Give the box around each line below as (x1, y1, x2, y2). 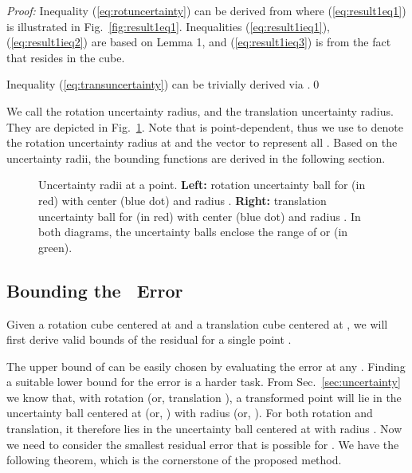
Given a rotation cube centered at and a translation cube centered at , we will (6, 315, 388, 332)
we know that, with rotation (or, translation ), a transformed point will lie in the (6, 388, 402, 405)
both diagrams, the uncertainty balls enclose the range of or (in (38, 223, 348, 240)
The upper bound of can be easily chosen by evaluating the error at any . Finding (6, 357, 406, 374)
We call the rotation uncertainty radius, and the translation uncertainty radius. (6, 102, 394, 119)
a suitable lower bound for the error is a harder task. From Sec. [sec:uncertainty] (6, 373, 401, 390)
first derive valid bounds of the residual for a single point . (6, 331, 292, 348)
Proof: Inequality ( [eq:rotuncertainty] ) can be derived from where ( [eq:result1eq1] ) (6, 2, 406, 18)
